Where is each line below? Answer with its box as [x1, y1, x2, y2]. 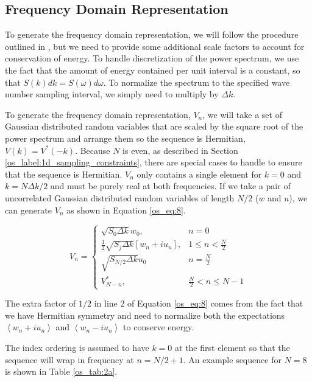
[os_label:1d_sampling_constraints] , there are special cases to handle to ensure [5, 156, 302, 168]
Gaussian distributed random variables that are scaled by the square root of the [5, 120, 303, 133]
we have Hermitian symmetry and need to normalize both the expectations [5, 308, 285, 321]
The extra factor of [5, 297, 76, 310]
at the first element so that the [175, 341, 290, 353]
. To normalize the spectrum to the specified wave [103, 75, 290, 88]
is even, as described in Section [122, 144, 238, 156]
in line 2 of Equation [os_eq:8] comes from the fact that [94, 297, 303, 310]
